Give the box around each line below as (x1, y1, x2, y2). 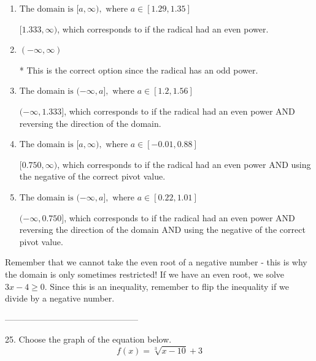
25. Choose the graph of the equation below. (5, 333, 172, 346)
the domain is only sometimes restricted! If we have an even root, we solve (5, 267, 285, 280)
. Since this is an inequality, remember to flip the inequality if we (44, 279, 289, 292)
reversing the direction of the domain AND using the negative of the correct (19, 223, 306, 236)
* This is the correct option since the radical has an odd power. (19, 63, 258, 76)
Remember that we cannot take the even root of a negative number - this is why (5, 256, 307, 268)
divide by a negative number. (5, 292, 115, 305)
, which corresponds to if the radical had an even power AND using (57, 158, 311, 170)
